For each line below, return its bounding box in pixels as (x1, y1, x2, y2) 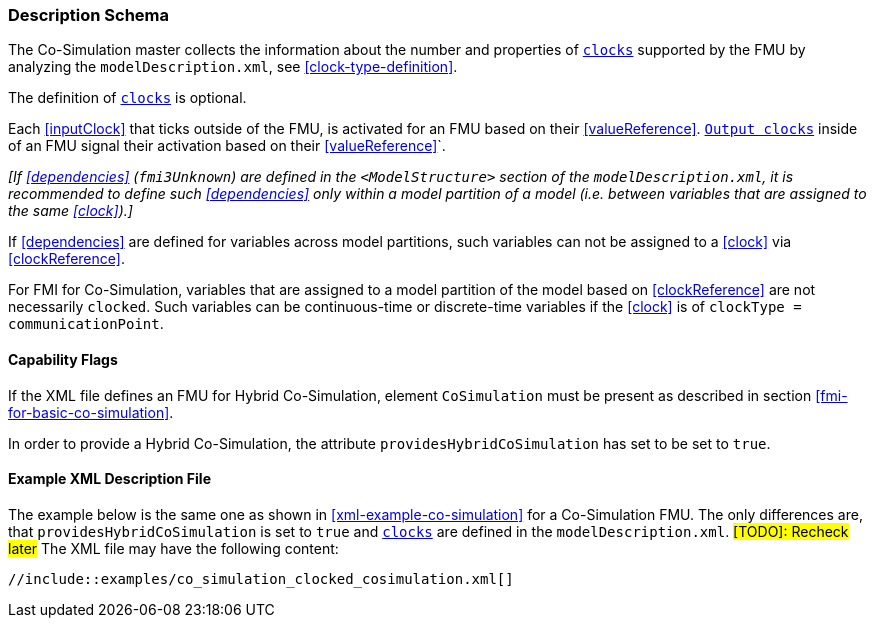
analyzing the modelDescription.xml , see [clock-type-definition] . (8, 58, 458, 76)
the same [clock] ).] (8, 202, 133, 220)
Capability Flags (8, 350, 118, 368)
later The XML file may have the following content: (8, 539, 339, 557)
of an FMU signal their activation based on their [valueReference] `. (8, 137, 446, 155)
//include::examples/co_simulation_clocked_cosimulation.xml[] (8, 570, 514, 587)
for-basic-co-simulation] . (8, 403, 174, 421)
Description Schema (8, 5, 170, 25)
